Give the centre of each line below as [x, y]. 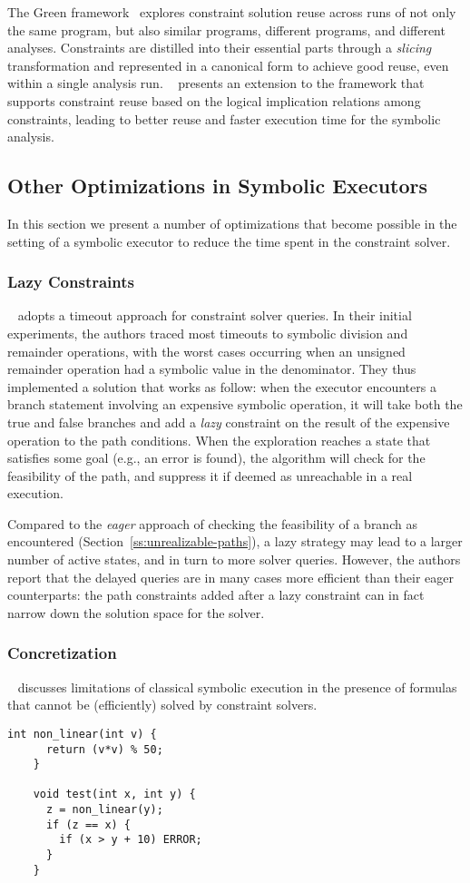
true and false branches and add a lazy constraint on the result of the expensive [229, 422]
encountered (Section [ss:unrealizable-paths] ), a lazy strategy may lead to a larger [235, 541]
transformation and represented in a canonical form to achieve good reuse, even [228, 65]
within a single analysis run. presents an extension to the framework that [216, 83]
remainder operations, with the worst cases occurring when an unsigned [206, 351]
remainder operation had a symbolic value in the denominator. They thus [212, 369]
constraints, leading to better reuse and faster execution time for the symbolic [224, 118]
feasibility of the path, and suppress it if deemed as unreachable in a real [210, 475]
